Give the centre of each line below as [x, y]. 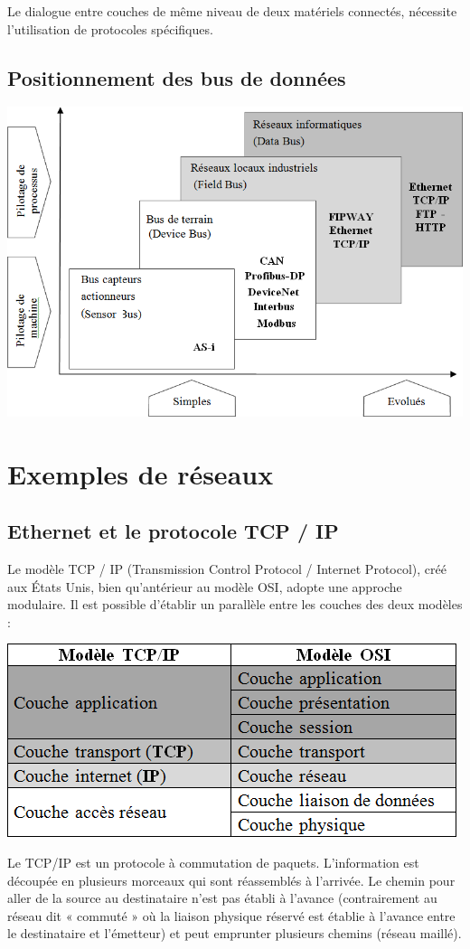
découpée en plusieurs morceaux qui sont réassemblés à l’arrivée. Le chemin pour [231, 880]
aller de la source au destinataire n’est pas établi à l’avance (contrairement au [222, 898]
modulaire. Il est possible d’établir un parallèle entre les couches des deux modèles [235, 604]
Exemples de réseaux [141, 473]
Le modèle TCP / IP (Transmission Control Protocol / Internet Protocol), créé [227, 568]
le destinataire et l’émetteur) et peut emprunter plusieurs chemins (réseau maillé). [235, 933]
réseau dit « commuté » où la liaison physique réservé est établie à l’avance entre [231, 915]
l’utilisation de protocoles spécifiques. [110, 28]
